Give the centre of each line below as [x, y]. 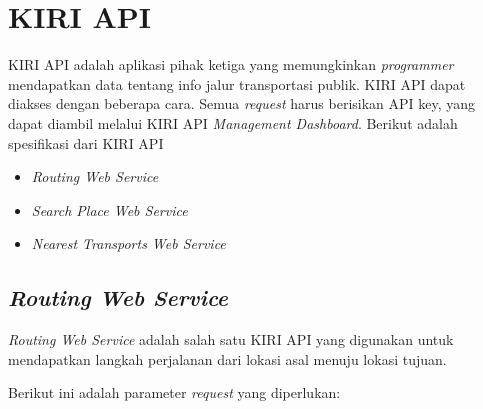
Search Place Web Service [109, 209]
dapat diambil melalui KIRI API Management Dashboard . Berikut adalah [233, 122]
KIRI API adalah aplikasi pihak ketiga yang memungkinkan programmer [231, 64]
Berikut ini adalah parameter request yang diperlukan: [174, 392]
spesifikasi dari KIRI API [86, 142]
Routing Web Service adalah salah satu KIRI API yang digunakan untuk [231, 339]
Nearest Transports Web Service [128, 243]
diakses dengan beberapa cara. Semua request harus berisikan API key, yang [242, 103]
